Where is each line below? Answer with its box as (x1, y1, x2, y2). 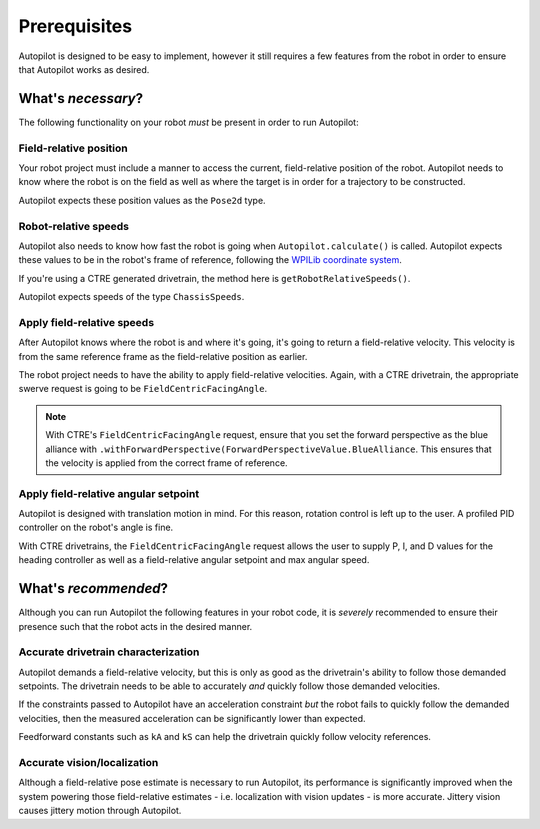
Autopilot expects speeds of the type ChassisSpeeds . (18, 291, 245, 303)
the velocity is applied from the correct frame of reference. (45, 456, 289, 469)
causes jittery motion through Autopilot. (18, 805, 182, 817)
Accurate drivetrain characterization (18, 645, 200, 659)
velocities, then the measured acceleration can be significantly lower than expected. (18, 712, 366, 724)
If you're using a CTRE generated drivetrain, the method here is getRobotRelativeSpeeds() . (18, 272, 411, 284)
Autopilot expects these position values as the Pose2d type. (18, 194, 266, 206)
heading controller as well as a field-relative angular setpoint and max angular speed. (18, 554, 370, 566)
